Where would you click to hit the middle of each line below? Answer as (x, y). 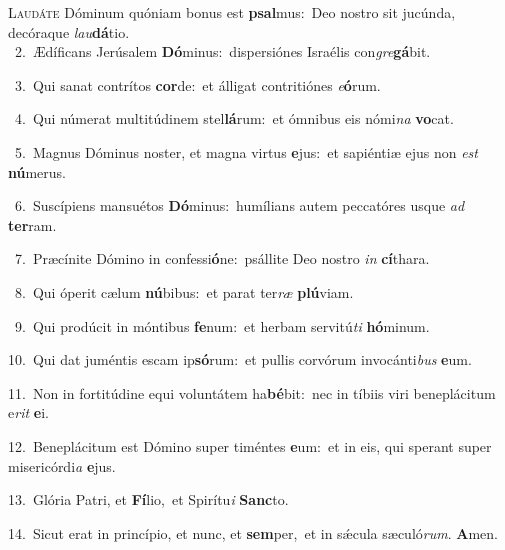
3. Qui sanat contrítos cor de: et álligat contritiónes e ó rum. (197, 84)
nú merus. (37, 171)
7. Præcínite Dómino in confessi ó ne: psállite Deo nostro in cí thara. (222, 258)
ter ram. (32, 224)
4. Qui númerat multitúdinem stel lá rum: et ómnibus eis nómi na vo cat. (234, 118)
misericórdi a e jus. (62, 465)
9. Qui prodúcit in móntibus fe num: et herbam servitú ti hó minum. (222, 325)
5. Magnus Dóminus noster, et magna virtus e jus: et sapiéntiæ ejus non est (246, 151)
